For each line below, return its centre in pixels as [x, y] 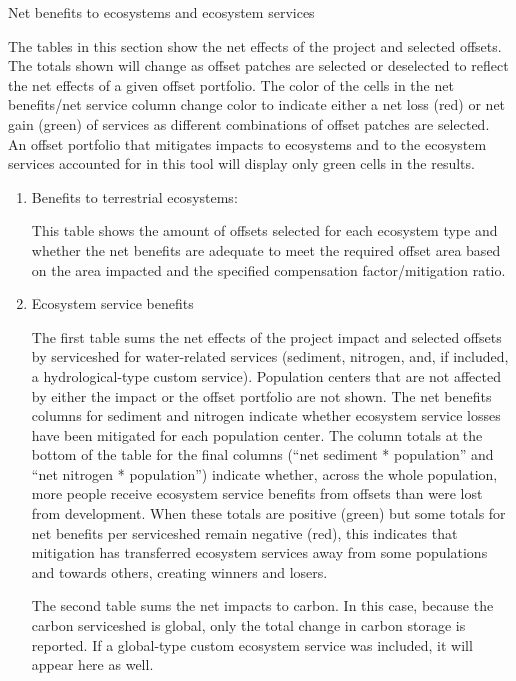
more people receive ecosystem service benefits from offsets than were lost [257, 493]
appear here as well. [92, 664]
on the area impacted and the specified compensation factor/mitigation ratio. [268, 269]
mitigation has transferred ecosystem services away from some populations [259, 552]
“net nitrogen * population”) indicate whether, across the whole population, [264, 473]
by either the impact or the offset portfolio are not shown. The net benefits [261, 395]
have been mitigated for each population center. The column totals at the [257, 434]
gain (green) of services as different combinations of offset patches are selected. [249, 123]
